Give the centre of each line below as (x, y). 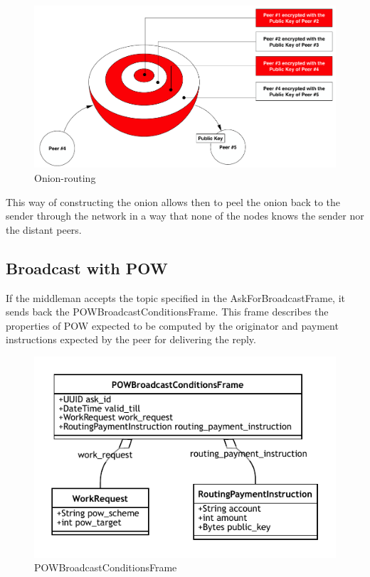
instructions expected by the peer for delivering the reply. (131, 339)
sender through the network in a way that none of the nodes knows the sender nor (185, 216)
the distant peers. (44, 229)
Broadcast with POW (87, 268)
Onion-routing (65, 177)
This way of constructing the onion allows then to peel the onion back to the (173, 201)
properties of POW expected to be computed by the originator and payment (172, 325)
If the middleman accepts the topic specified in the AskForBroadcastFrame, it (175, 297)
